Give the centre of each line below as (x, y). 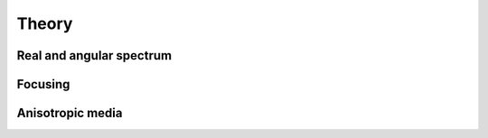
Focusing (43, 84)
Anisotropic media (70, 113)
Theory (45, 23)
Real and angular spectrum (94, 55)
